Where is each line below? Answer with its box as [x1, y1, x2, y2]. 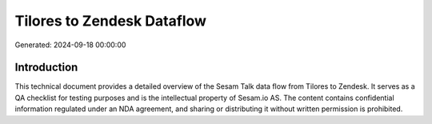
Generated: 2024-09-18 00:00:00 [14, 40, 126, 50]
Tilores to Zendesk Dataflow [14, 12, 207, 30]
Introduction [14, 61, 78, 74]
